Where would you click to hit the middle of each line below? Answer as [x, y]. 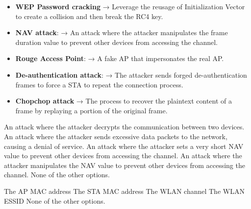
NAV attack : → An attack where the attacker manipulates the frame [122, 32]
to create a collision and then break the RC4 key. [89, 16]
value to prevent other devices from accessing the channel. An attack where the [123, 156]
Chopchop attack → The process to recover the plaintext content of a [124, 101]
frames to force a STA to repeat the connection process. [99, 84]
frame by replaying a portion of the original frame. [91, 110]
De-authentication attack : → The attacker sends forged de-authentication [131, 74]
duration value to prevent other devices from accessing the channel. [116, 42]
